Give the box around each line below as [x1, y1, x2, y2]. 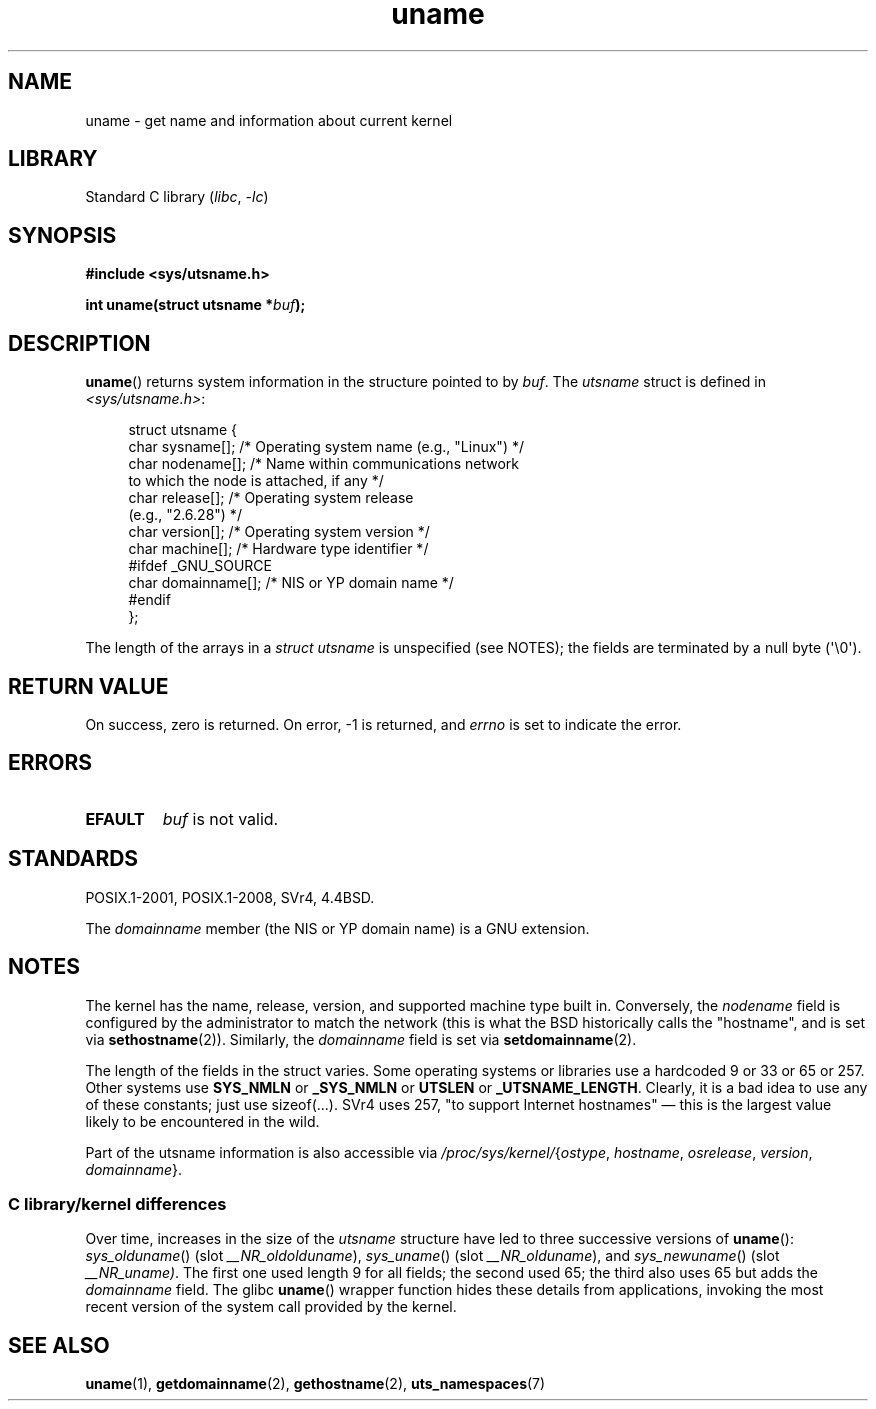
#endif [128, 591, 171, 609]
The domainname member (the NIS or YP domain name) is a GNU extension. [85, 919, 590, 937]
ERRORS [8, 750, 93, 776]
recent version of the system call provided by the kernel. [85, 1298, 457, 1316]
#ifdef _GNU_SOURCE [128, 557, 272, 575]
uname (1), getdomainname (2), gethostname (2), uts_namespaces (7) [85, 1375, 546, 1393]
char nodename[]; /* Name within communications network [128, 455, 519, 473]
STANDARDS [8, 846, 139, 872]
